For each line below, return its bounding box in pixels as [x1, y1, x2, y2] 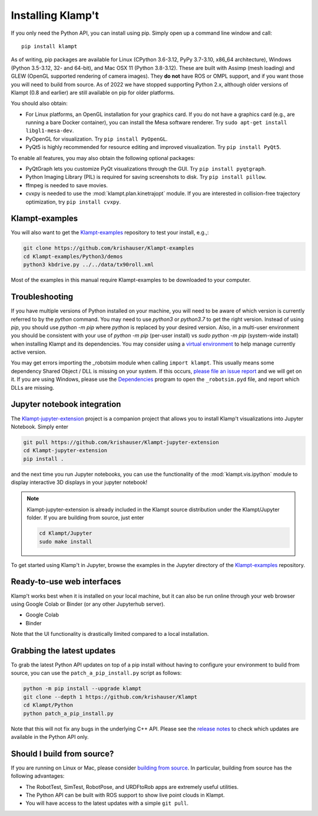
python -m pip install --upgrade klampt [23, 685, 141, 692]
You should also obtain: [11, 100, 68, 107]
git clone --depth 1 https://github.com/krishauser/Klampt [23, 694, 197, 700]
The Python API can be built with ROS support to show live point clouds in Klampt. [25, 792, 225, 798]
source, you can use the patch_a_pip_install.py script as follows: [11, 669, 182, 676]
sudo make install [39, 538, 92, 545]
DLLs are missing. [11, 384, 54, 391]
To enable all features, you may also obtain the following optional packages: [11, 154, 196, 161]
